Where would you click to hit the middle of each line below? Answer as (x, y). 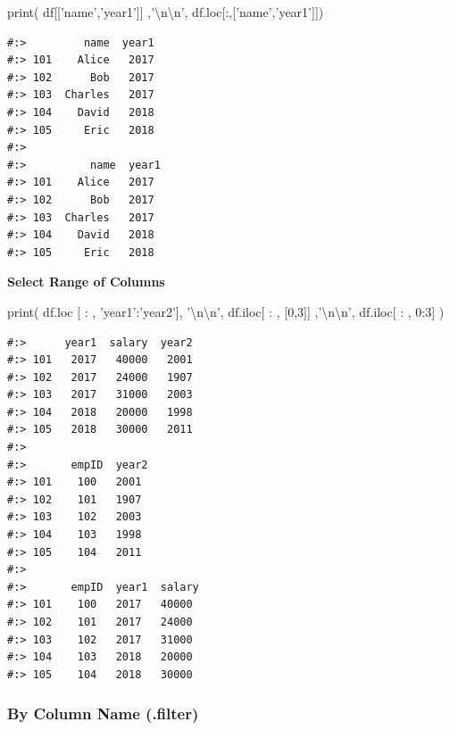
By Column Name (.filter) (103, 713)
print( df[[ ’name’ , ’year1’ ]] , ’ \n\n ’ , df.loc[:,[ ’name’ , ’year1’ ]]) (166, 12)
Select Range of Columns (86, 282)
